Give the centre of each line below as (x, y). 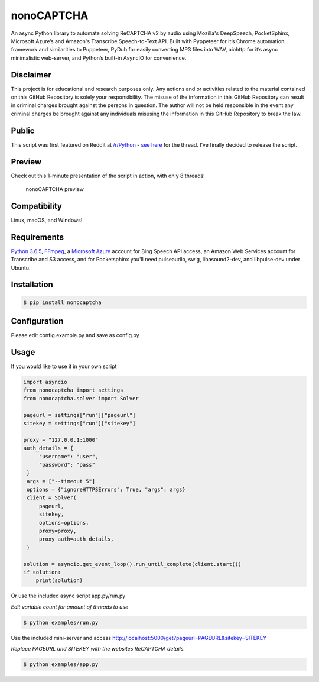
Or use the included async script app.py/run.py (68, 596)
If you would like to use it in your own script (64, 366)
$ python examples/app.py (61, 665)
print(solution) (59, 581)
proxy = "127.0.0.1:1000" (61, 440)
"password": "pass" (67, 465)
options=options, (64, 523)
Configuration (37, 321)
